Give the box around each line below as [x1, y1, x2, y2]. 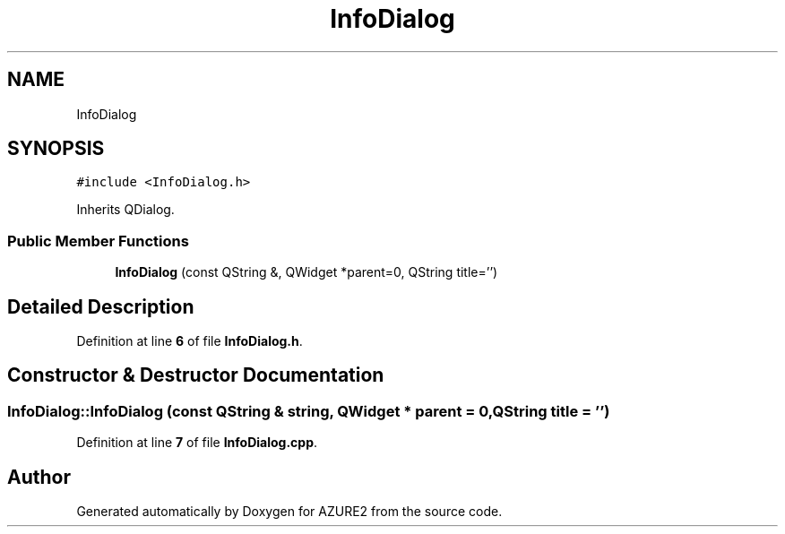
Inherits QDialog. [76, 202, 175, 218]
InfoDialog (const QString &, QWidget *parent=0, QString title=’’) [115, 264, 498, 280]
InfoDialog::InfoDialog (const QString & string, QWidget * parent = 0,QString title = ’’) [7, 401, 610, 420]
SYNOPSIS [7, 137, 105, 160]
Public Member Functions [7, 231, 189, 250]
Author [7, 465, 71, 488]
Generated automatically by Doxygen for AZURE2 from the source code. [76, 504, 503, 520]
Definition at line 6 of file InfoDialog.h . [76, 333, 303, 349]
